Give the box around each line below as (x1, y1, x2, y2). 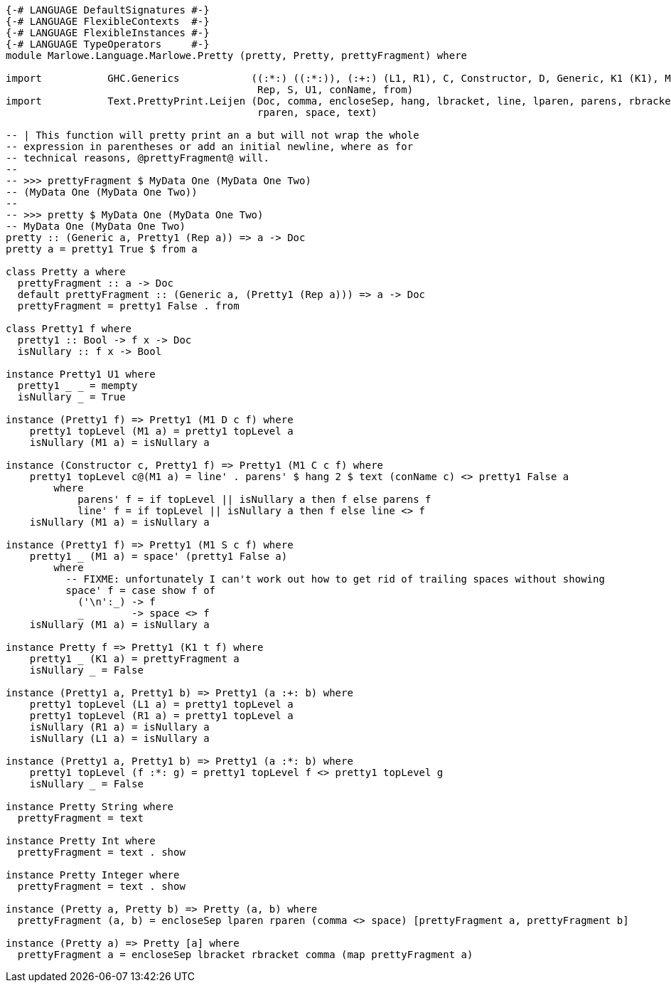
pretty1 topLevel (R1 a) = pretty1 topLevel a (29, 710, 294, 721)
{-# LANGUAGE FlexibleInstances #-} (6, 27, 210, 38)
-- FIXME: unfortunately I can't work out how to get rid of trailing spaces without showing (65, 573, 605, 585)
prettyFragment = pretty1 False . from (17, 300, 240, 312)
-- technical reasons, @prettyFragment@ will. (6, 152, 269, 164)
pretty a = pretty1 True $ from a (6, 243, 198, 255)
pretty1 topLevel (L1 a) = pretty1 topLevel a (29, 698, 294, 710)
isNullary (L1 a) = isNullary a (29, 733, 210, 744)
